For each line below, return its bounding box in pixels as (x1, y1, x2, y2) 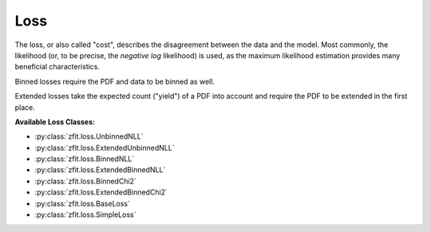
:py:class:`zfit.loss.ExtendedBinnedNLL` (34, 165, 166, 175)
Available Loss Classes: (14, 116, 96, 127)
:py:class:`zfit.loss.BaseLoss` (34, 199, 131, 208)
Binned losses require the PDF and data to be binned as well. (14, 77, 215, 86)
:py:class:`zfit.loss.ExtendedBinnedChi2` (34, 187, 168, 197)
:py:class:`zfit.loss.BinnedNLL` (34, 154, 135, 163)
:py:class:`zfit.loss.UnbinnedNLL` (34, 132, 144, 141)
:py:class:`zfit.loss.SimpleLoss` (34, 210, 136, 219)
